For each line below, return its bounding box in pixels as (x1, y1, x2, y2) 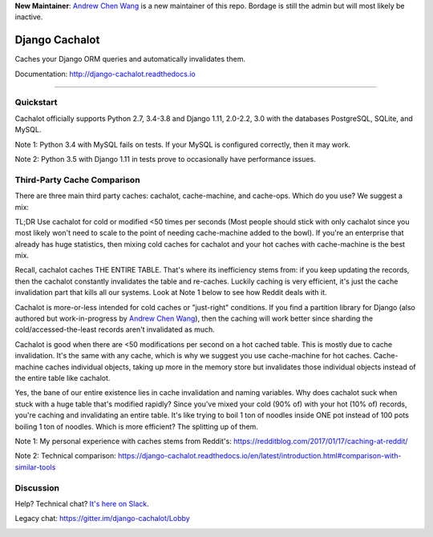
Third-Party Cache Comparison (14, 174, 140, 185)
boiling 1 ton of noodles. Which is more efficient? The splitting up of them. (14, 422, 258, 431)
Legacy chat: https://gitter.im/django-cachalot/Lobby (14, 514, 190, 523)
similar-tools (14, 462, 56, 472)
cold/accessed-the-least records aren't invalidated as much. (14, 325, 216, 334)
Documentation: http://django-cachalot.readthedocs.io (14, 69, 196, 79)
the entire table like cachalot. (14, 373, 111, 382)
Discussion (14, 482, 60, 493)
